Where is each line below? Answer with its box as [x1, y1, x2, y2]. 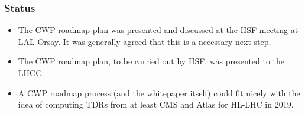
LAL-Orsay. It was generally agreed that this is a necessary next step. [18, 35, 271, 47]
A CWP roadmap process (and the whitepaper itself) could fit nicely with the [18, 86, 300, 99]
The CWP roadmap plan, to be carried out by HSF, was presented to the [18, 55, 285, 67]
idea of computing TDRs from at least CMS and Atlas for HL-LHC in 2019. [18, 98, 294, 110]
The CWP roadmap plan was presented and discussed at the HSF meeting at [18, 24, 298, 36]
